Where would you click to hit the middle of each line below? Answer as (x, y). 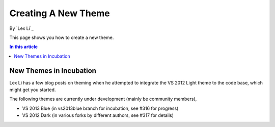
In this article (24, 47)
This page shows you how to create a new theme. (62, 37)
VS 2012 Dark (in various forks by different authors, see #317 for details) (98, 115)
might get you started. (33, 90)
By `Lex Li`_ (22, 28)
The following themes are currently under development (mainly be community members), (103, 99)
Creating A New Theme (60, 13)
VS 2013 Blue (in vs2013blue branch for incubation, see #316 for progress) (100, 108)
